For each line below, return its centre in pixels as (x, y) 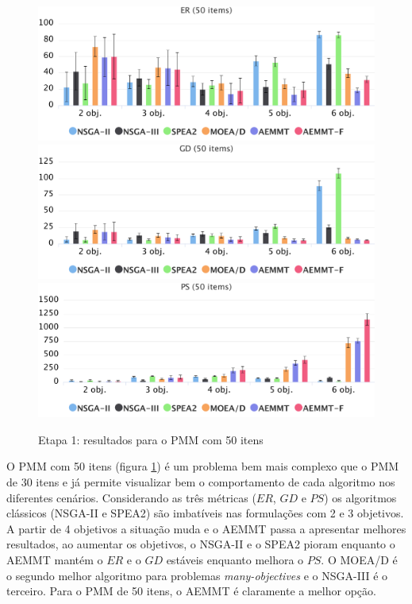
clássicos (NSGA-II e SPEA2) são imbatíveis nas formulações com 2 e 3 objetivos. (205, 513)
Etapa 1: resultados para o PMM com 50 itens (151, 439)
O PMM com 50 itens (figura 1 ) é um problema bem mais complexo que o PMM (203, 466)
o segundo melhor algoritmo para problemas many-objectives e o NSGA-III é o (197, 575)
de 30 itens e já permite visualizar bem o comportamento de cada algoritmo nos (201, 482)
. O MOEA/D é (359, 559)
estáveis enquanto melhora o (235, 559)
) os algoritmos (360, 497)
